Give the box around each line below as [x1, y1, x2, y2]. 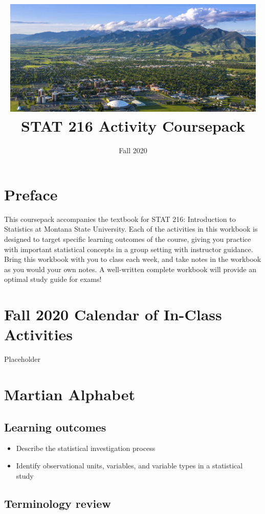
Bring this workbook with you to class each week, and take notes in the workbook [4, 254, 261, 264]
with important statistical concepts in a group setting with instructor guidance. [4, 243, 253, 254]
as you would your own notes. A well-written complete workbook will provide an [4, 263, 257, 274]
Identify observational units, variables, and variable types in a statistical [16, 460, 243, 471]
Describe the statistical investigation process [16, 443, 156, 454]
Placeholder [4, 354, 41, 364]
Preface [4, 183, 58, 204]
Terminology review [4, 495, 111, 511]
